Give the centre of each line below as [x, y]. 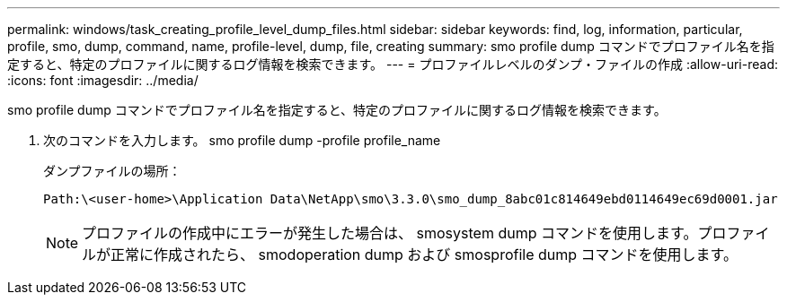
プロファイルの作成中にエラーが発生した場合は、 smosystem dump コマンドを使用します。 [390, 233]
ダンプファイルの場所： [112, 171]
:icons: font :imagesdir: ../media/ [103, 80]
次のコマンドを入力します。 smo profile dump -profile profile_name [242, 140]
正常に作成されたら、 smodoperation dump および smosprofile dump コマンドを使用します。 [424, 255]
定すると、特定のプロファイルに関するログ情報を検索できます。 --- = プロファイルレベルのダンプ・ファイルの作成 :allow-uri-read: [393, 64]
